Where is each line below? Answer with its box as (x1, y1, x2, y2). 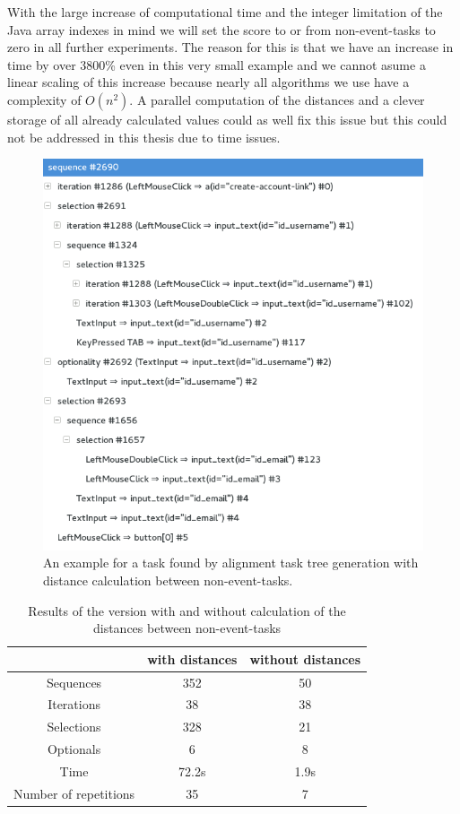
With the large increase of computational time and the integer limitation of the (7, 3, 443, 21)
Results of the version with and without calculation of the (28, 601, 346, 619)
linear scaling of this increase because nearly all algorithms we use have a (7, 73, 410, 91)
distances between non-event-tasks (92, 619, 282, 637)
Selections (47, 717, 101, 736)
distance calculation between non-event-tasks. (43, 570, 293, 589)
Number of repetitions (13, 784, 135, 802)
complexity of (7, 90, 82, 108)
